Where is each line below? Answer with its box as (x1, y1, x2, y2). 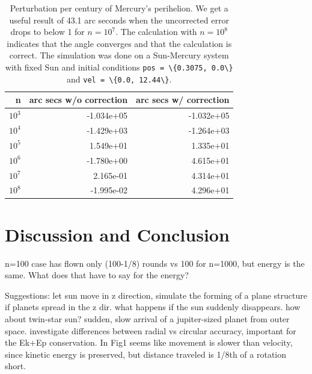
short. (5, 360, 26, 372)
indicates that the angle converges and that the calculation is (7, 37, 232, 49)
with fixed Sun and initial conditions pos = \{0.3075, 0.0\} (5, 60, 233, 73)
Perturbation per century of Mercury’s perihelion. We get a (10, 2, 228, 14)
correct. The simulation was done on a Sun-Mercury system (9, 49, 229, 61)
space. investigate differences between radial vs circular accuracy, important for (5, 324, 296, 337)
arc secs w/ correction (136, 93, 230, 106)
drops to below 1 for (10, 25, 85, 38)
